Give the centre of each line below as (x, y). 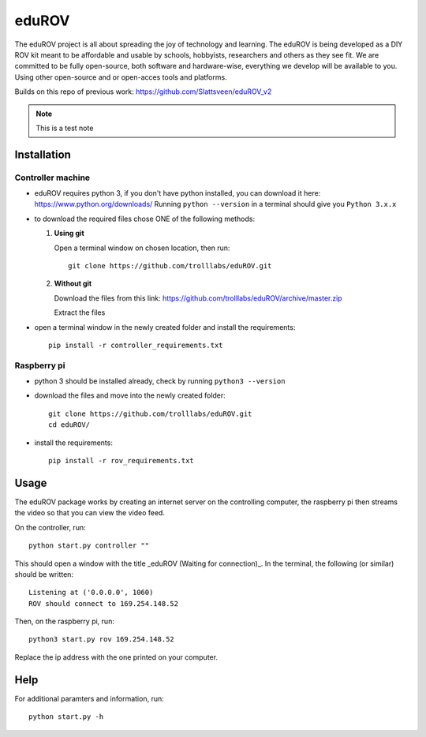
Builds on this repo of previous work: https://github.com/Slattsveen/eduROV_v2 (143, 92)
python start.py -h (66, 717)
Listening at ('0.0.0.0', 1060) (91, 593)
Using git (69, 234)
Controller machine (52, 178)
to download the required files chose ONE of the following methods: (145, 219)
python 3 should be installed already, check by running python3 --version (160, 381)
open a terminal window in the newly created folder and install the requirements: (165, 327)
